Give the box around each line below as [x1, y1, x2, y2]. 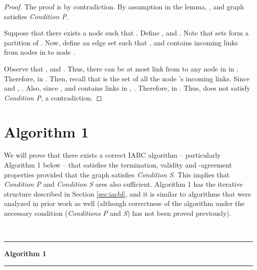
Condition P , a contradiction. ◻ [4, 92, 102, 102]
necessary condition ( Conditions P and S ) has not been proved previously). [4, 208, 231, 218]
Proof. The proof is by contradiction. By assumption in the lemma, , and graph [4, 1, 244, 11]
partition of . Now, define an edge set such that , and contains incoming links [4, 37, 238, 47]
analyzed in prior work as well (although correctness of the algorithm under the [4, 198, 245, 208]
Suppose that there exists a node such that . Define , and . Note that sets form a [4, 28, 249, 38]
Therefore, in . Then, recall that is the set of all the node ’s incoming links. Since [4, 73, 250, 83]
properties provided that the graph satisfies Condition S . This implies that [4, 169, 230, 179]
